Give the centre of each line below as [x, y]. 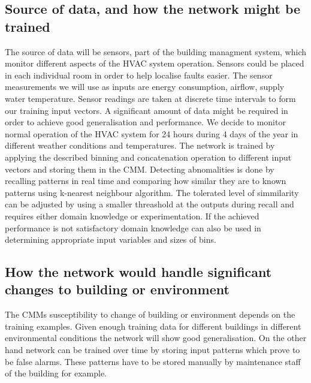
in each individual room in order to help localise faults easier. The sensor [139, 75]
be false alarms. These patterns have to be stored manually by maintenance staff [153, 361]
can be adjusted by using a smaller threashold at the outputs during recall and [150, 204]
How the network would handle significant [138, 272]
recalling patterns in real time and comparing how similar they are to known [146, 181]
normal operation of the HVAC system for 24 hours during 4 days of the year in [152, 133]
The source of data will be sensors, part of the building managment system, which [156, 51]
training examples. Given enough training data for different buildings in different [153, 326]
